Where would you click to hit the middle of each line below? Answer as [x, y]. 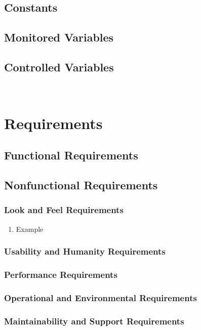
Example [30, 229]
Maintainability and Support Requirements [94, 321]
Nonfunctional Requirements [81, 184]
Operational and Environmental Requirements [100, 297]
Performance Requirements [61, 274]
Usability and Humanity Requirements [85, 251]
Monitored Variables [59, 37]
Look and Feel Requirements [64, 210]
